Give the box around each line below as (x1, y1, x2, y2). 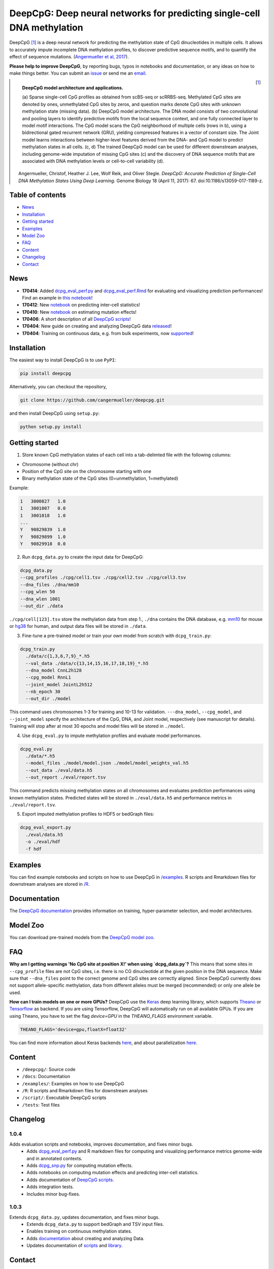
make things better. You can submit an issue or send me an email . (9, 70, 147, 76)
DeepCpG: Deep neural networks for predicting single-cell (9, 8, 260, 19)
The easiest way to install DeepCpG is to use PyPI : (9, 357, 116, 363)
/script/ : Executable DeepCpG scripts (22, 1094, 107, 1101)
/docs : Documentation (22, 1074, 71, 1080)
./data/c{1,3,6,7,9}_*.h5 (25, 653, 90, 659)
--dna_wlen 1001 (20, 596, 61, 602)
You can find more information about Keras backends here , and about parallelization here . (9, 1040, 197, 1046)
